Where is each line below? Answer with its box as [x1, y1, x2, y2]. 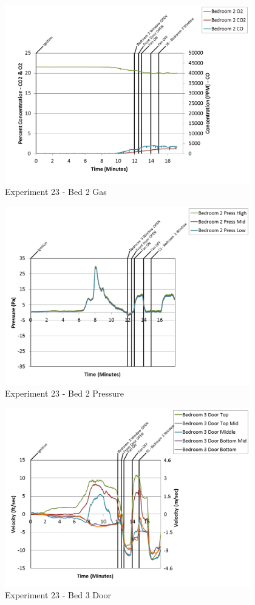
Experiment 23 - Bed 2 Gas [5, 185, 107, 198]
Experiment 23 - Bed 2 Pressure [5, 387, 124, 400]
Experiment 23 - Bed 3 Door [5, 589, 111, 601]
